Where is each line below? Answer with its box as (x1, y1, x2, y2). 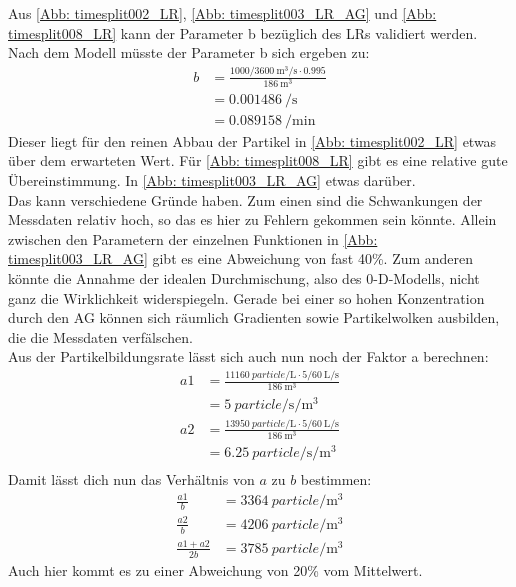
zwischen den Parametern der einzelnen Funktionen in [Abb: (8, 228, 378, 249)
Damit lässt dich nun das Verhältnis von (8, 469, 255, 490)
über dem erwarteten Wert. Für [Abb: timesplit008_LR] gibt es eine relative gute (8, 150, 508, 171)
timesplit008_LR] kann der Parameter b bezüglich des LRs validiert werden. (8, 22, 478, 43)
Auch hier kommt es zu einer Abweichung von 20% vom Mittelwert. (8, 559, 423, 580)
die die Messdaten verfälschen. (8, 326, 193, 347)
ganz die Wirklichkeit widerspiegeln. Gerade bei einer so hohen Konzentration (8, 287, 485, 308)
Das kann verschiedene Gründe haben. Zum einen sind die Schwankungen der (8, 189, 483, 210)
